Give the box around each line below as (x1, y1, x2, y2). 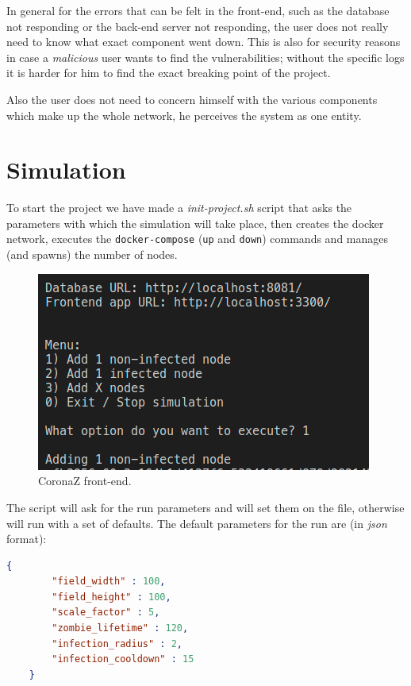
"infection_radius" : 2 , (52, 638, 182, 649)
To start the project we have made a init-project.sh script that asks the (6, 199, 352, 216)
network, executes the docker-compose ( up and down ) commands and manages (6, 230, 389, 247)
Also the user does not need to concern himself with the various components (6, 91, 378, 107)
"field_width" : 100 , (52, 576, 166, 588)
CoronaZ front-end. (38, 472, 132, 489)
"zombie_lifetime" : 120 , (52, 622, 189, 634)
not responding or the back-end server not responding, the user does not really (6, 17, 389, 34)
